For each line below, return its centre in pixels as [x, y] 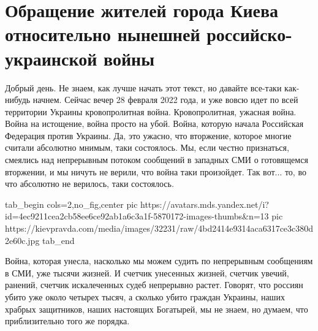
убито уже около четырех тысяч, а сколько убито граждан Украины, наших [145, 297]
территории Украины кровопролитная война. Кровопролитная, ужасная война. [151, 111]
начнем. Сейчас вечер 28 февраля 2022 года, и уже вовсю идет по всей [165, 100]
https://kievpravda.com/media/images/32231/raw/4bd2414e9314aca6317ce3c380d [159, 228]
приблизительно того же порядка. [67, 321]
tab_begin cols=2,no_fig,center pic [71, 204]
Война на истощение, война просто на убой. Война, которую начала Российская [154, 124]
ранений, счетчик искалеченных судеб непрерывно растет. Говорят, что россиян [154, 285]
